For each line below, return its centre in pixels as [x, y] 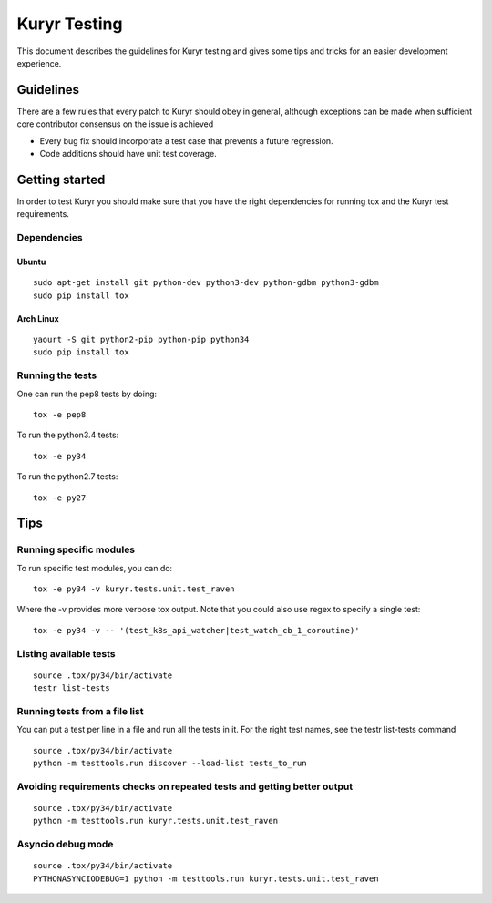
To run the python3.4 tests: [68, 435]
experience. [39, 63]
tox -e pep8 [60, 414]
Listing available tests [66, 653]
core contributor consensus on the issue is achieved [115, 124]
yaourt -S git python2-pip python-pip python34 [141, 340]
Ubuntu [31, 262]
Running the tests [57, 375]
